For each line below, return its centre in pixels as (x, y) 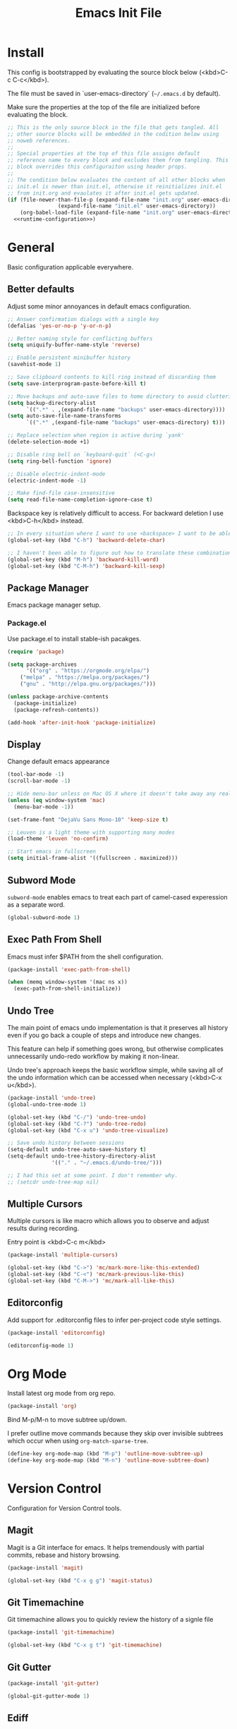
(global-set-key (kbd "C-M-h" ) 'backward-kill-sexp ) (86, 566)
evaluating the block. (38, 114)
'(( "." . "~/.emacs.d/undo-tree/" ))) (107, 1163)
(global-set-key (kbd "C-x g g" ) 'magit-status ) (80, 1581)
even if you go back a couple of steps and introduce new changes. (104, 1036)
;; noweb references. (39, 140)
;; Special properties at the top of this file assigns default (104, 154)
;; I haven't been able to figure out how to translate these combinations (121, 553)
